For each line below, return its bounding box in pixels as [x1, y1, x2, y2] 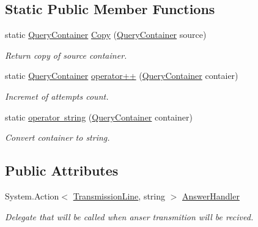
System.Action [5, 189, 59, 202]
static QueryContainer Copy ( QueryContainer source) [5, 28, 207, 41]
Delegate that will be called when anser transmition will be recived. [5, 210, 254, 223]
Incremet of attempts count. [5, 89, 109, 102]
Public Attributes [5, 161, 119, 180]
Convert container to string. [5, 131, 110, 144]
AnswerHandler [182, 189, 240, 202]
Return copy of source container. [5, 48, 127, 61]
